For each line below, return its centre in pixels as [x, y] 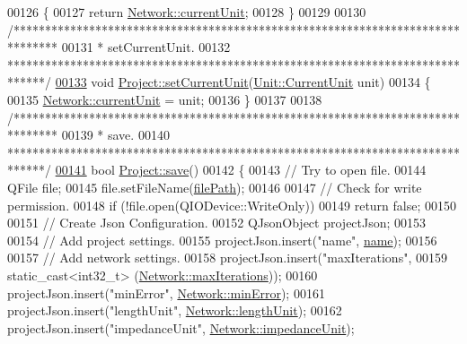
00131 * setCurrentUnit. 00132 [146, 47]
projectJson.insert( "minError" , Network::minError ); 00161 [166, 292]
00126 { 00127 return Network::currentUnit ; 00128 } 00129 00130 [187, 12]
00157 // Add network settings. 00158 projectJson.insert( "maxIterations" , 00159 [227, 258]
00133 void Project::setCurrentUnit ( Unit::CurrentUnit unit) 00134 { [243, 82]
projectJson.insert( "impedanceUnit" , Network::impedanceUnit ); [181, 327]
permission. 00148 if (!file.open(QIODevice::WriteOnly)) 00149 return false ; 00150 [232, 205]
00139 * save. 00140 [115, 135]
